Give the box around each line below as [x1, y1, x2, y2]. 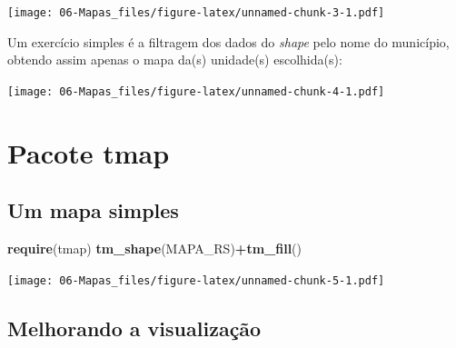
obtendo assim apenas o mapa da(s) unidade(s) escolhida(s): [7, 50, 342, 69]
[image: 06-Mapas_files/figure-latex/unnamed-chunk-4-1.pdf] [7, 85, 385, 98]
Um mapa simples [7, 196, 179, 224]
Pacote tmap [7, 134, 170, 171]
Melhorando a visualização [7, 313, 262, 342]
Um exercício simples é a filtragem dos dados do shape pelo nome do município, [7, 32, 450, 51]
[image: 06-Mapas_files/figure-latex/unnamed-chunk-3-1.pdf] [7, 6, 385, 19]
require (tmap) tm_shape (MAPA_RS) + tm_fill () [7, 239, 302, 258]
